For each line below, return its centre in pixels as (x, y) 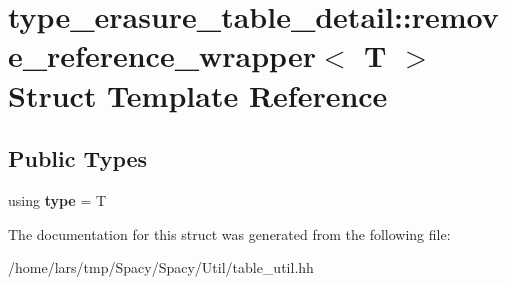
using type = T (57, 199)
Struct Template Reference (198, 94)
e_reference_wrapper (162, 55)
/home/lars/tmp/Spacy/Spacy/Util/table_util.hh (161, 267)
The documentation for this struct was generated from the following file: (229, 233)
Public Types (78, 158)
